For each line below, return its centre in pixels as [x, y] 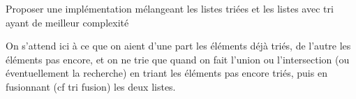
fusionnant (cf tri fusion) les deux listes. [91, 86]
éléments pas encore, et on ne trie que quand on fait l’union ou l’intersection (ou [178, 59]
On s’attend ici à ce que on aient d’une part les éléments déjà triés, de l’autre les [178, 46]
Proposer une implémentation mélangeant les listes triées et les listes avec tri [170, 8]
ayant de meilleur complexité [67, 22]
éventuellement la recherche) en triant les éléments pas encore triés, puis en [166, 73]
